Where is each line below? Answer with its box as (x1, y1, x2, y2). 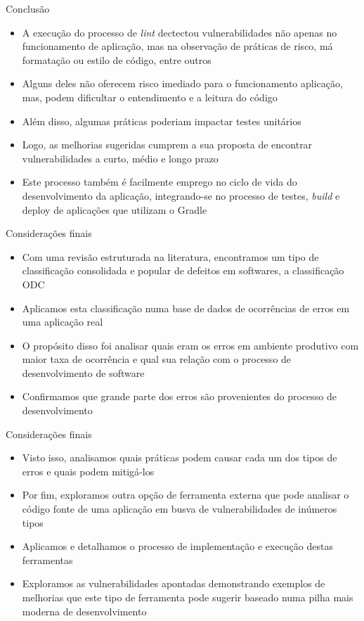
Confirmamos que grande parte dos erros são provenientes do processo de (22, 389, 337, 404)
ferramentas (22, 552, 73, 567)
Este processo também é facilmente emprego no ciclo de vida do (22, 174, 297, 189)
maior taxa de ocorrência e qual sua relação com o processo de (22, 352, 292, 366)
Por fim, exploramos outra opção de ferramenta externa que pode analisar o (22, 487, 349, 502)
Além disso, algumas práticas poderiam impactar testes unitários (22, 113, 301, 128)
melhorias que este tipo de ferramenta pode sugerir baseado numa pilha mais (22, 590, 353, 604)
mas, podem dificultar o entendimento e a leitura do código (22, 89, 278, 104)
